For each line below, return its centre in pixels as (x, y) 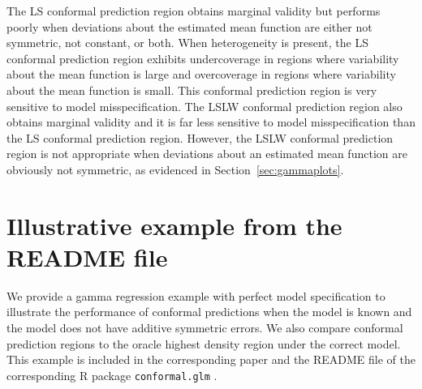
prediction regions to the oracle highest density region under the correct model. (204, 343)
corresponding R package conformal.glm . (112, 375)
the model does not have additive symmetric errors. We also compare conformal (205, 328)
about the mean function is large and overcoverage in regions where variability (201, 74)
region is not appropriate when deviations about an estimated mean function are (207, 154)
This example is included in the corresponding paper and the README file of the (211, 359)
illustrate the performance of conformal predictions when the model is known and (209, 312)
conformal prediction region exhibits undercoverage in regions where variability (203, 58)
